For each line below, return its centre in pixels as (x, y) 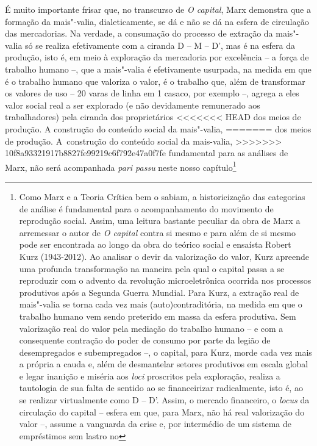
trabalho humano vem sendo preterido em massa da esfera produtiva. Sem (158, 316)
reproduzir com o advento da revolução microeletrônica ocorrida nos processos (165, 280)
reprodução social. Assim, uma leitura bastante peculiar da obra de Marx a (160, 221)
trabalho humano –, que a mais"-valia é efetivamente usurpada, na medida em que (158, 69)
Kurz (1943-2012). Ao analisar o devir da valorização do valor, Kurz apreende (164, 256)
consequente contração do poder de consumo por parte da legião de (145, 340)
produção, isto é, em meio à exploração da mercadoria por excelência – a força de (157, 57)
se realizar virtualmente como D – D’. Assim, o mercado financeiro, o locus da (164, 400)
